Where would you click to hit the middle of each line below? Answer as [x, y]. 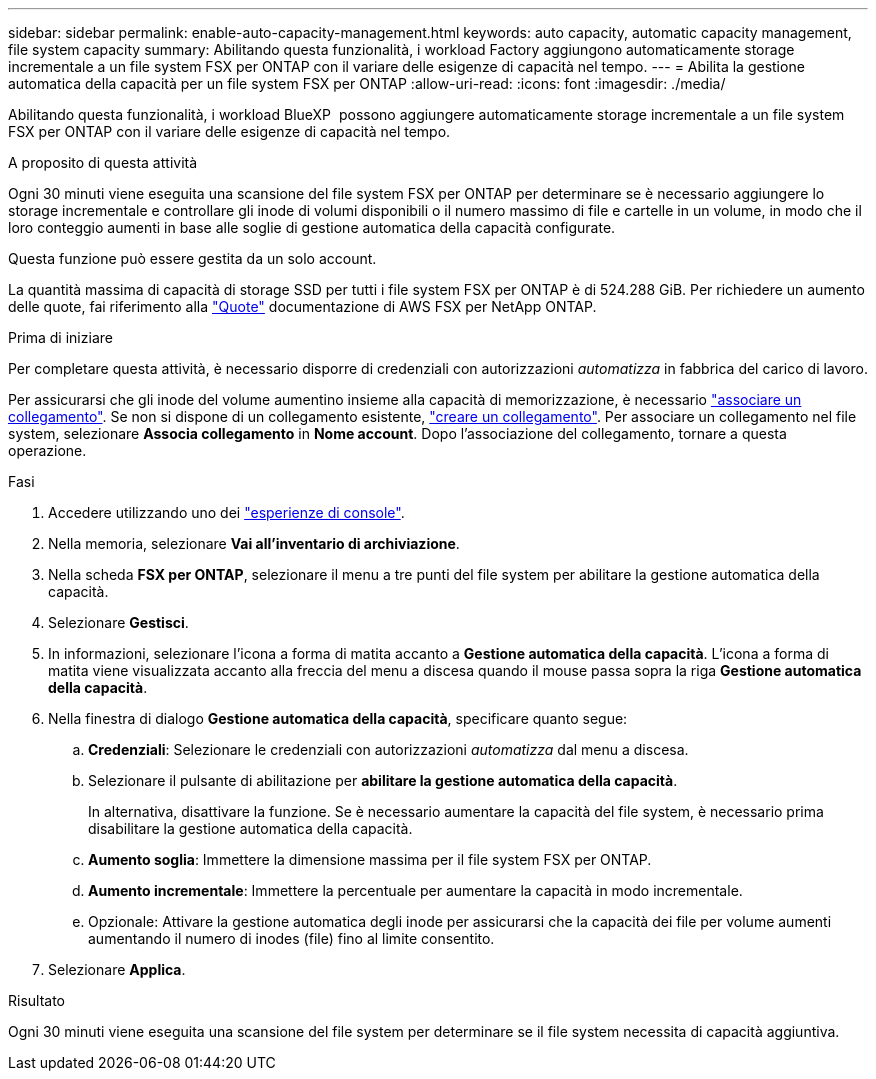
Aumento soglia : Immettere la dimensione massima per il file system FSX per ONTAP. [370, 859]
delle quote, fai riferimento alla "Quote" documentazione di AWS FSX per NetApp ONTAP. [302, 306]
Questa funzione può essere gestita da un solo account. [192, 258]
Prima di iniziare [60, 337]
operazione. [47, 450]
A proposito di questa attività [103, 162]
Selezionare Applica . [117, 969]
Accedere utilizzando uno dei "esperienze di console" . [226, 512]
